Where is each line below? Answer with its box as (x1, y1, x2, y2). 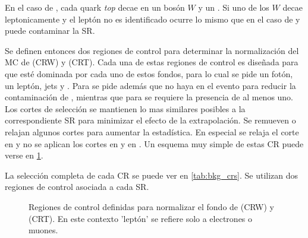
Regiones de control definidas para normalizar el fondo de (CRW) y (29, 200, 274, 212)
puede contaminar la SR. (5, 24, 95, 37)
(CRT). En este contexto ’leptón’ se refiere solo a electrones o (29, 212, 253, 224)
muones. (29, 224, 58, 236)
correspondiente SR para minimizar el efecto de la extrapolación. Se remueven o (5, 114, 296, 126)
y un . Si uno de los (198, 1, 269, 13)
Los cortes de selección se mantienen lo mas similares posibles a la (5, 102, 246, 115)
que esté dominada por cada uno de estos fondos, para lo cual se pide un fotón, (5, 67, 293, 80)
